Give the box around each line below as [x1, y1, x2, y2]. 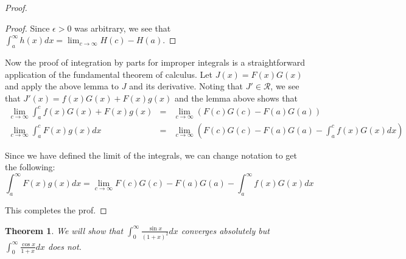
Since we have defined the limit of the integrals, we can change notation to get [5, 148, 297, 161]
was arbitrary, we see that [74, 21, 171, 34]
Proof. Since [5, 21, 50, 34]
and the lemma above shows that [174, 91, 298, 104]
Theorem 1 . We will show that [5, 224, 124, 237]
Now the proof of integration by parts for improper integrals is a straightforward [5, 55, 306, 68]
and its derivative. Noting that [129, 80, 243, 92]
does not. [48, 240, 82, 252]
